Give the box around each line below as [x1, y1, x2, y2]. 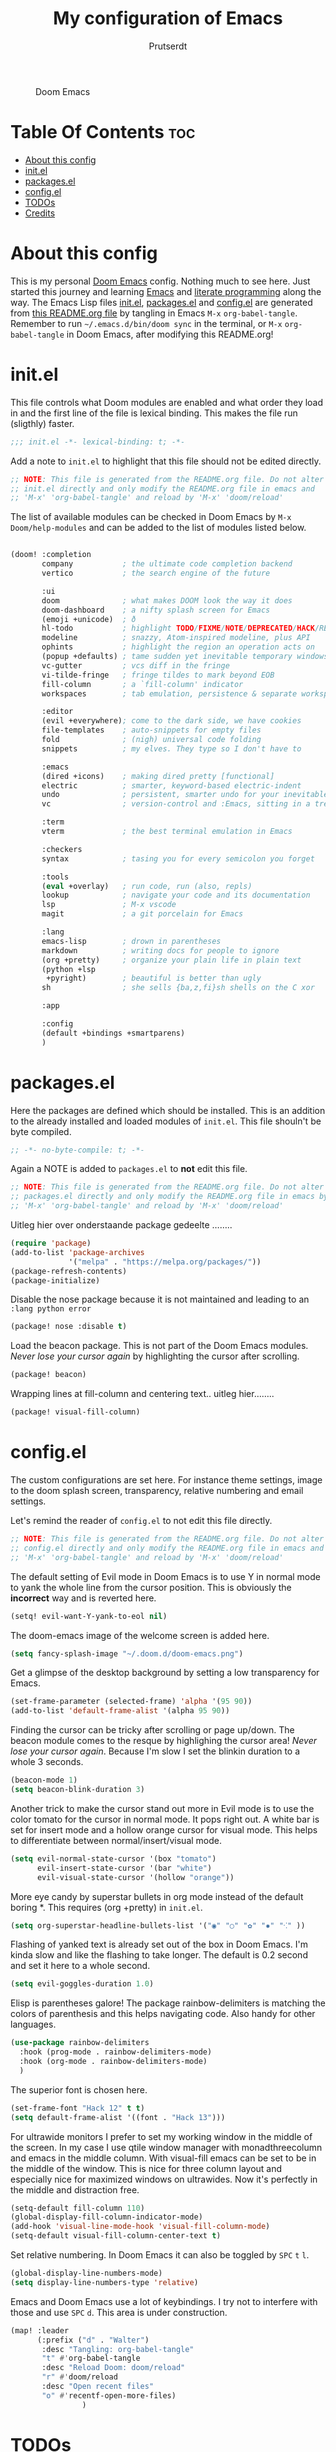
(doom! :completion [10, 550, 92, 560]
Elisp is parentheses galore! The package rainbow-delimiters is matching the [10, 1997, 326, 2009]
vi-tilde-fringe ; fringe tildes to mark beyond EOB [41, 670, 275, 680]
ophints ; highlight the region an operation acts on [41, 642, 315, 652]
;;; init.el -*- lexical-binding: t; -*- [10, 437, 186, 447]
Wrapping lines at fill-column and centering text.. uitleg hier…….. [10, 1388, 275, 1400]
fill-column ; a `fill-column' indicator [41, 679, 244, 689]
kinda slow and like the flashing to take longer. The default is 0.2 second [10, 1949, 308, 1961]
